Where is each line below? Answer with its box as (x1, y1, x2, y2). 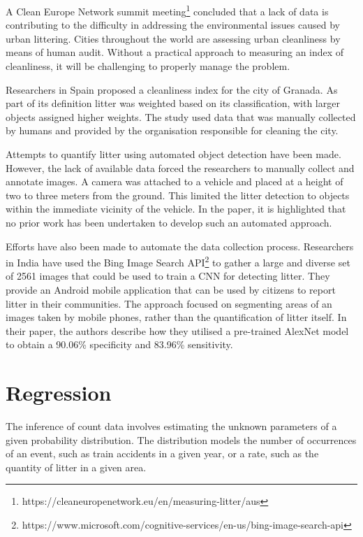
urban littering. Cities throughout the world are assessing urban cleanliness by (6, 31, 341, 45)
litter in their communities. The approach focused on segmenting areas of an (6, 296, 332, 310)
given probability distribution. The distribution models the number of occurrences (6, 432, 357, 447)
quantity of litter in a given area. (6, 459, 147, 474)
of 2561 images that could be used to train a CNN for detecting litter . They (6, 268, 330, 283)
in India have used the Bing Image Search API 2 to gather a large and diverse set (6, 253, 350, 269)
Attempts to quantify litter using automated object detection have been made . (6, 147, 341, 161)
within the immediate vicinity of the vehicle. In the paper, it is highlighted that (6, 201, 346, 216)
